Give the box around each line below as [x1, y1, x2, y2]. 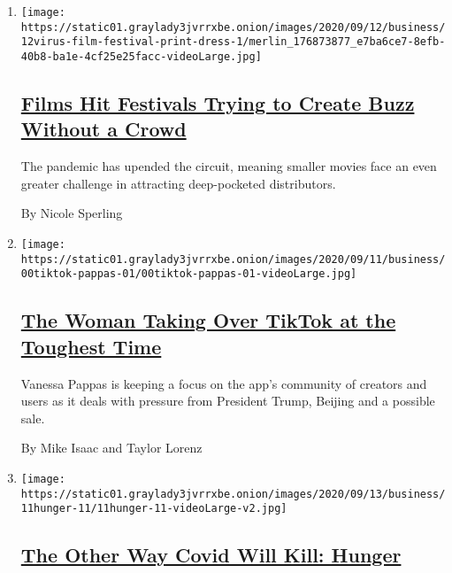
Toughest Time [20, 332, 162, 360]
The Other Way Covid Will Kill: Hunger [20, 541, 402, 569]
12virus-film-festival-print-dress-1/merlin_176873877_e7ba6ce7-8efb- [20, 35, 446, 49]
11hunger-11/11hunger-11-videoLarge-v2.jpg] [20, 502, 287, 515]
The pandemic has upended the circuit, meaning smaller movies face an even [20, 157, 437, 175]
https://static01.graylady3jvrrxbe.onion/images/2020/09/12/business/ [20, 20, 446, 34]
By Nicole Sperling [20, 204, 123, 222]
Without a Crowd [20, 115, 187, 143]
